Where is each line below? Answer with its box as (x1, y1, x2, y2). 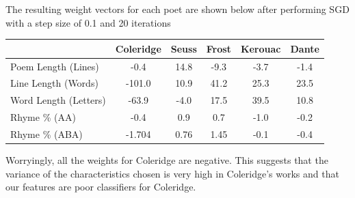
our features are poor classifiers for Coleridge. (5, 180, 196, 194)
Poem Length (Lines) (10, 59, 99, 73)
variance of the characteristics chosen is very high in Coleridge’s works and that (5, 166, 339, 180)
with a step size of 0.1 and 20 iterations (5, 15, 171, 29)
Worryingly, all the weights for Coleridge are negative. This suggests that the (5, 153, 328, 167)
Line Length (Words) (10, 76, 98, 90)
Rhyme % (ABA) (10, 126, 83, 141)
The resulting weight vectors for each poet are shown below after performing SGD (5, 2, 350, 16)
